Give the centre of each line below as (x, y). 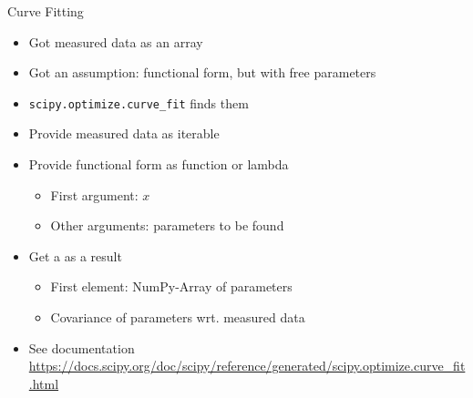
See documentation (82, 347)
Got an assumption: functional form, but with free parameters (202, 72)
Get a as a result (75, 255)
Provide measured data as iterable (124, 133)
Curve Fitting (46, 11)
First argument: (94, 194)
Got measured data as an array (116, 41)
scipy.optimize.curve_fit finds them (139, 102)
